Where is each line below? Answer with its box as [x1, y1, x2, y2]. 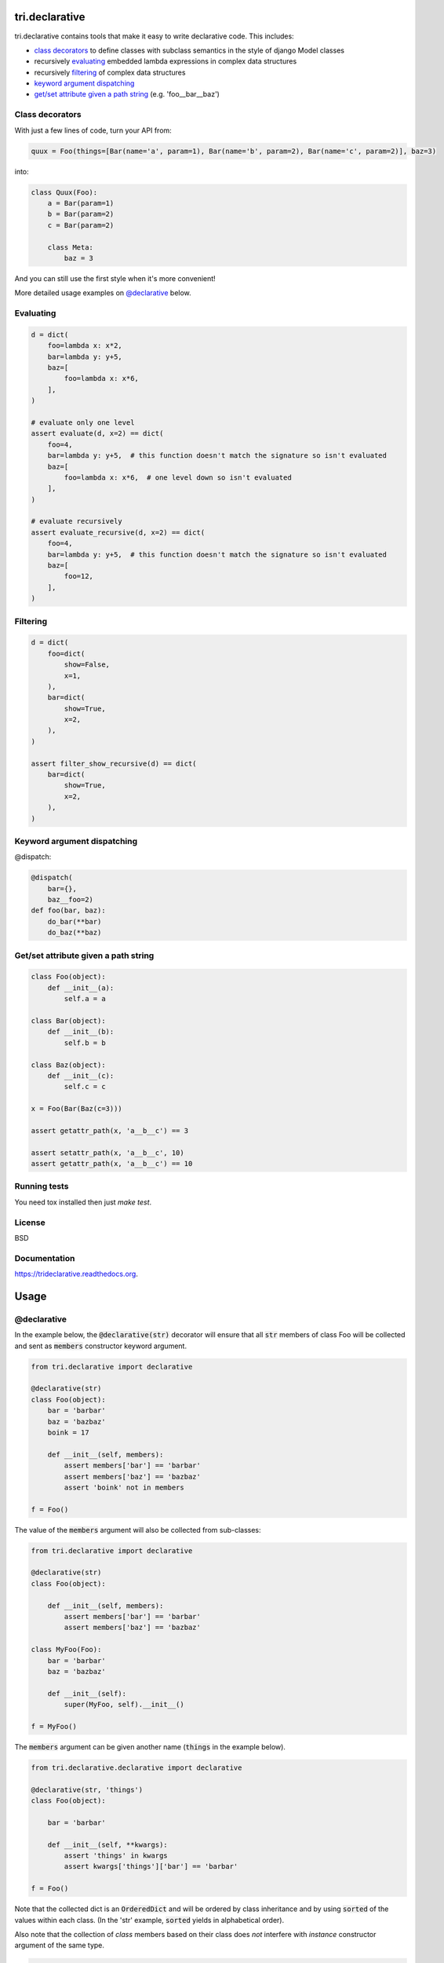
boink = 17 [47, 1427, 89, 1437]
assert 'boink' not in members [64, 1482, 184, 1492]
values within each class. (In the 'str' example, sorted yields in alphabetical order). [14, 1915, 285, 1925]
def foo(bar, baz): [31, 906, 106, 915]
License [14, 1217, 46, 1228]
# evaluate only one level [31, 418, 135, 427]
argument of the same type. [14, 1940, 105, 1950]
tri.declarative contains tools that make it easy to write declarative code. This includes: [14, 31, 294, 41]
